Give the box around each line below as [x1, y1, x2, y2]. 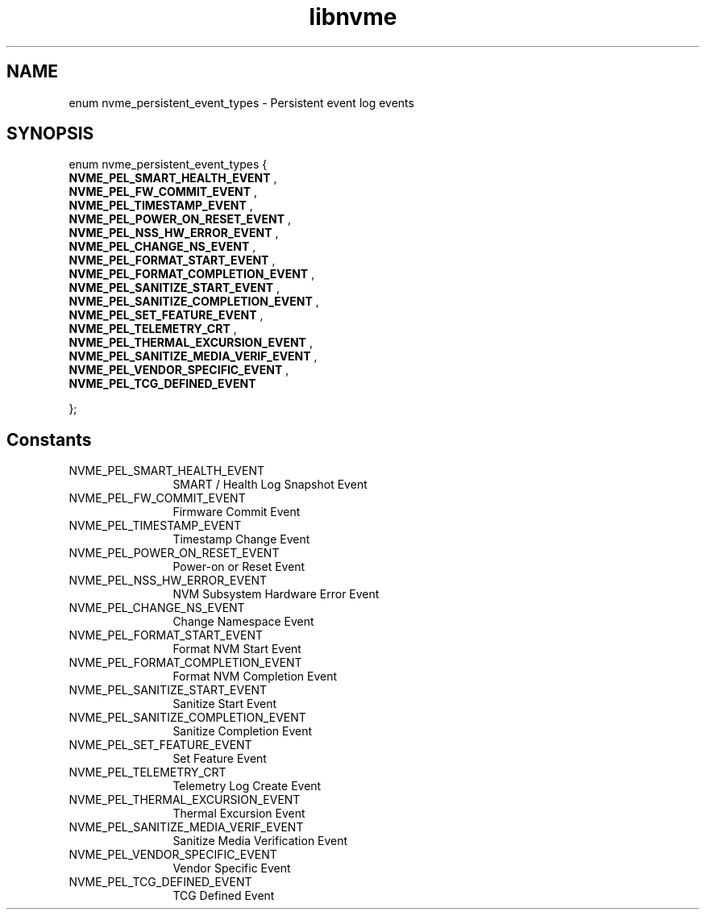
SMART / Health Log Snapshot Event [172, 477, 368, 492]
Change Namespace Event [172, 614, 314, 629]
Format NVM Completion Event [172, 669, 338, 684]
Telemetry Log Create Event [172, 779, 322, 793]
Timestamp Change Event [172, 532, 310, 547]
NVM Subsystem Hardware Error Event [172, 587, 380, 602]
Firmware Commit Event [172, 505, 301, 519]
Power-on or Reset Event [172, 560, 305, 574]
